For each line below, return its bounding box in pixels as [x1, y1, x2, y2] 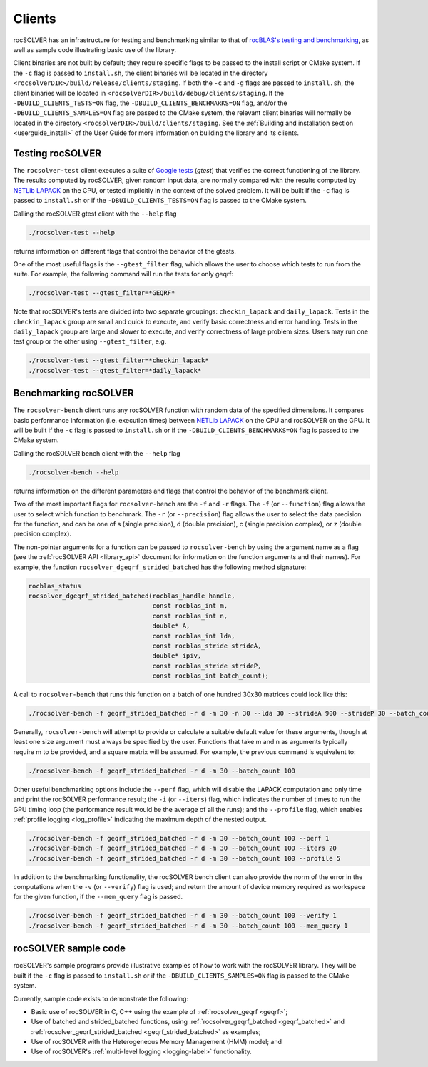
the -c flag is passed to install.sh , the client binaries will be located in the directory [13, 69, 268, 77]
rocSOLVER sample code [13, 943, 126, 955]
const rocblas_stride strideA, [152, 641, 262, 650]
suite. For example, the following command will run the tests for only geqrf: [13, 270, 234, 279]
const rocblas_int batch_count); [152, 672, 270, 680]
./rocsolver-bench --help [28, 468, 119, 476]
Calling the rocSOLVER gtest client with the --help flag [13, 209, 178, 218]
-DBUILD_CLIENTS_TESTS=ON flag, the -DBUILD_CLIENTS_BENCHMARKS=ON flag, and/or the [13, 99, 287, 107]
